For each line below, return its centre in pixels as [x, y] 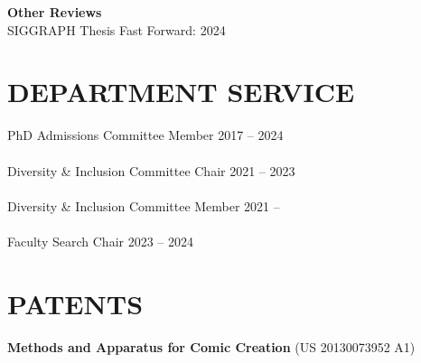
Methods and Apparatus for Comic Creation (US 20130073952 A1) [211, 346]
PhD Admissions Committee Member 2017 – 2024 [145, 135]
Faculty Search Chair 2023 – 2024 [100, 241]
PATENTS [75, 303]
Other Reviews [55, 12]
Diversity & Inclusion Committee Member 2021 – [144, 205]
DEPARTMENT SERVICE [181, 92]
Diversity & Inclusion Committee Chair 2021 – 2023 [151, 170]
